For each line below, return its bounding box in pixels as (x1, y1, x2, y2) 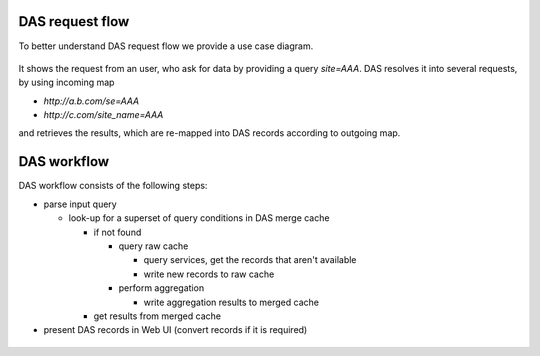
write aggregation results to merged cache (143, 296, 320, 308)
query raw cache (118, 240, 189, 252)
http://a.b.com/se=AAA (43, 95, 140, 107)
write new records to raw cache (143, 268, 275, 280)
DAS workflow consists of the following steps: (18, 180, 208, 192)
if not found (93, 226, 142, 238)
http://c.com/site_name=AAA (43, 109, 164, 121)
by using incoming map (18, 76, 115, 89)
